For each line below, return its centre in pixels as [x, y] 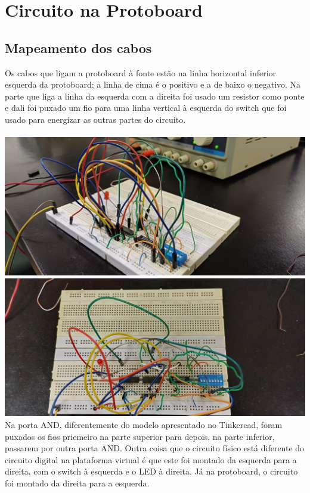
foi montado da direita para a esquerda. [77, 483]
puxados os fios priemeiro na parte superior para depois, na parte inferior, [140, 436]
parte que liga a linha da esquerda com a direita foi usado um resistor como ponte [155, 96]
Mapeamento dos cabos [78, 47]
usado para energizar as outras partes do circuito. [95, 119]
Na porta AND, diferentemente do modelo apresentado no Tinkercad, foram [144, 424]
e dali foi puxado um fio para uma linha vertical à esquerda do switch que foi [146, 108]
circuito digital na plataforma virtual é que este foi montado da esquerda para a [151, 459]
